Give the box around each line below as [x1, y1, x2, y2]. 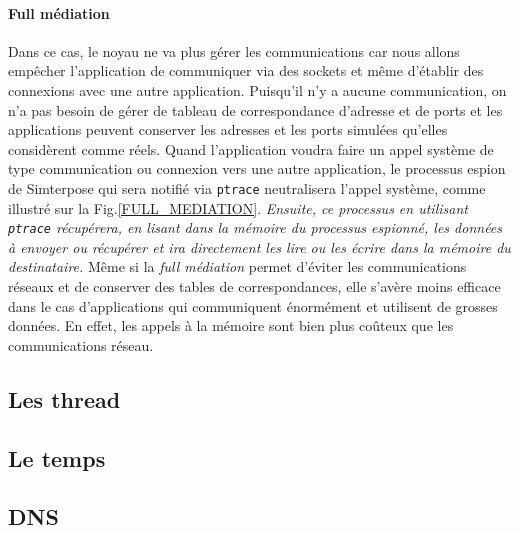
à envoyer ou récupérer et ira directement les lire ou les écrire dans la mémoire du [8, 236, 511, 257]
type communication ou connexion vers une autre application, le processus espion [8, 158, 506, 179]
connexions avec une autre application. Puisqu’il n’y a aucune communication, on [8, 79, 507, 100]
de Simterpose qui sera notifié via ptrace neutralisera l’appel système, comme [8, 177, 486, 198]
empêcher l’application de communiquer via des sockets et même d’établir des [8, 60, 484, 81]
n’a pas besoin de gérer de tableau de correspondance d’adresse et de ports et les [8, 99, 503, 120]
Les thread [8, 383, 121, 414]
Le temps [8, 442, 106, 473]
